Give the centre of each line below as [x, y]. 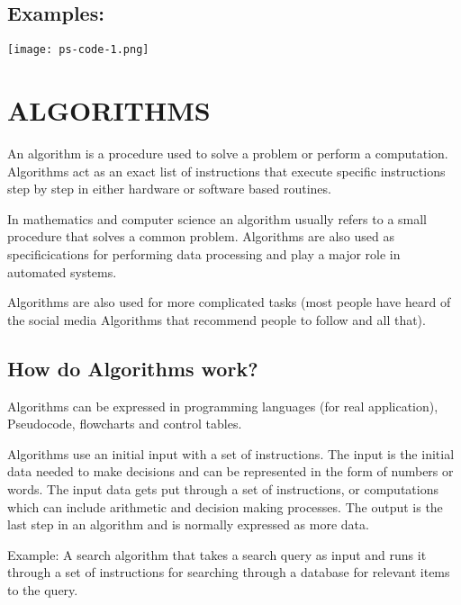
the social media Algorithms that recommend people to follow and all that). [217, 319]
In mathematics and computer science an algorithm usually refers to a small [217, 218]
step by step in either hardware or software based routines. [169, 189]
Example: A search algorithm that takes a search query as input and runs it [217, 554]
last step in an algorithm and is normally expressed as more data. [188, 524]
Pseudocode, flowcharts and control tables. [125, 424]
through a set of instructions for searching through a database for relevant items [229, 572]
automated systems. [62, 271]
